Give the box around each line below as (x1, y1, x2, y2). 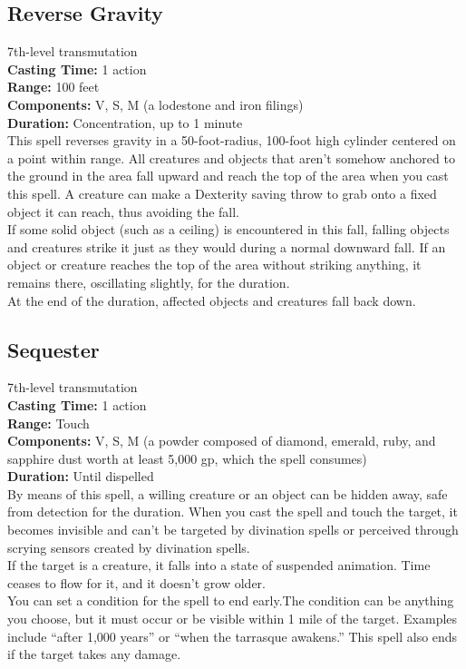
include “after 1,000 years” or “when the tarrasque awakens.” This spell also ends (7, 626, 458, 645)
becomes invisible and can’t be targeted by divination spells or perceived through (7, 520, 459, 539)
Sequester (7, 335, 100, 363)
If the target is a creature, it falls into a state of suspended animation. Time (7, 556, 431, 575)
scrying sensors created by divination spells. (7, 537, 250, 556)
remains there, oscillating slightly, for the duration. (7, 272, 290, 291)
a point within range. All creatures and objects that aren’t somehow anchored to (7, 148, 455, 167)
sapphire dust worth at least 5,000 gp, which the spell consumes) (7, 448, 367, 467)
